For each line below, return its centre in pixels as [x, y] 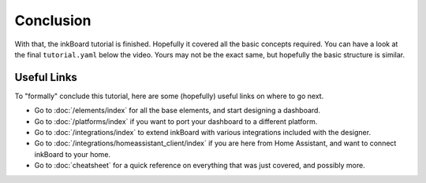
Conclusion [53, 20]
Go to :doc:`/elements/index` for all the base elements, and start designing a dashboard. [177, 111]
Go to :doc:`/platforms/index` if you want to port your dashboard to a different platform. [176, 121]
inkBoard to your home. [72, 154]
